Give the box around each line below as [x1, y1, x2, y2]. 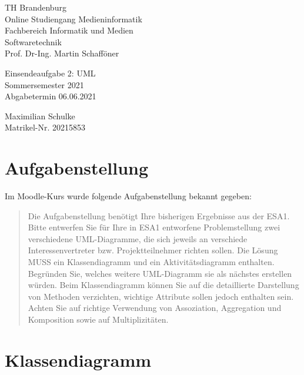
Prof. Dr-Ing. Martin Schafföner [5, 47, 119, 59]
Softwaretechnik [5, 35, 62, 48]
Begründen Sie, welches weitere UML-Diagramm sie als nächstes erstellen [28, 267, 292, 279]
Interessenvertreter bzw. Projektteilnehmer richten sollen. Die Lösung [28, 244, 278, 256]
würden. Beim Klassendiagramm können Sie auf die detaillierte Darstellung [28, 279, 299, 291]
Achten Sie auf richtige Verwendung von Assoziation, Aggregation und [28, 302, 282, 314]
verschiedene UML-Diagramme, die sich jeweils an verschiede [28, 232, 248, 245]
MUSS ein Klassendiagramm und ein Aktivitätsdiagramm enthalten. [28, 256, 275, 268]
